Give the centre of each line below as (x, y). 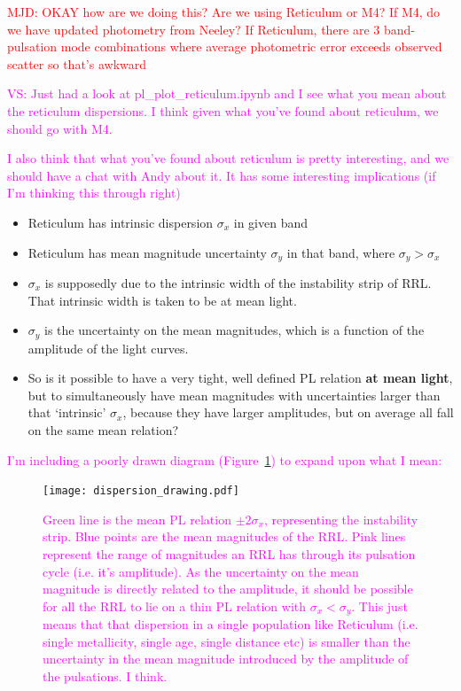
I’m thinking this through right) (94, 193)
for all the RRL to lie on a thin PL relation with (175, 606)
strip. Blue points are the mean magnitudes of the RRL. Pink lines (224, 536)
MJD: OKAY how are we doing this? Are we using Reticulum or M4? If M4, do (224, 12)
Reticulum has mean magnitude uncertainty (147, 252)
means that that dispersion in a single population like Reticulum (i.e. (230, 624)
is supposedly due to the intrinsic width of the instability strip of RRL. (238, 282)
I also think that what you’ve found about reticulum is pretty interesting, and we (228, 158)
